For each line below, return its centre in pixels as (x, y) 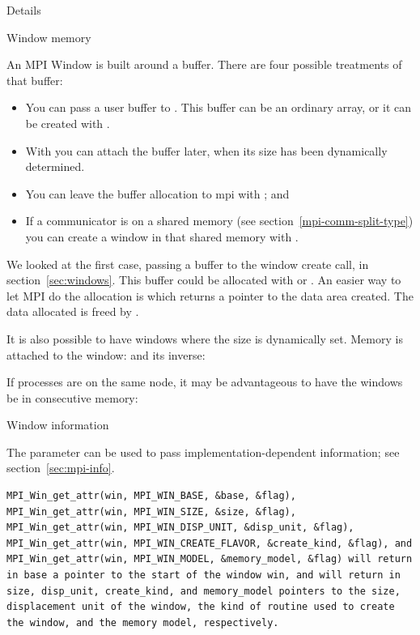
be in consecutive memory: (72, 397)
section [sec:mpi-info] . (61, 468)
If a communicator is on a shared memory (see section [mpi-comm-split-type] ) (219, 221)
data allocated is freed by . (73, 311)
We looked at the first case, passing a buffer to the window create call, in (188, 264)
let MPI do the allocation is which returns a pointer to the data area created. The (210, 295)
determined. (55, 166)
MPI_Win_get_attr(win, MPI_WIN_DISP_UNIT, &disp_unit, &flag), (180, 528)
